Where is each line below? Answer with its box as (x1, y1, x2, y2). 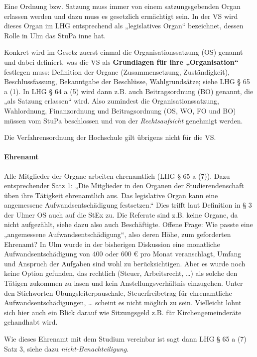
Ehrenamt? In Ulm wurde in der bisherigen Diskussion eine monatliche (4, 238, 220, 249)
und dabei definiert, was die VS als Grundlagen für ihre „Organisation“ (4, 56, 239, 67)
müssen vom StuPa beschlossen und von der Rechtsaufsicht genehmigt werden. (4, 115, 243, 125)
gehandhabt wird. (4, 317, 58, 327)
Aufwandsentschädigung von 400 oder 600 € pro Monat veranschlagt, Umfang (4, 248, 242, 259)
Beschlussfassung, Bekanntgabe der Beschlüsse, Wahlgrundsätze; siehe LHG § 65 (4, 76, 250, 87)
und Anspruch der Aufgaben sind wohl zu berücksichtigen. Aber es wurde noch (4, 258, 246, 268)
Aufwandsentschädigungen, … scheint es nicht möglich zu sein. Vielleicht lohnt (4, 297, 242, 308)
